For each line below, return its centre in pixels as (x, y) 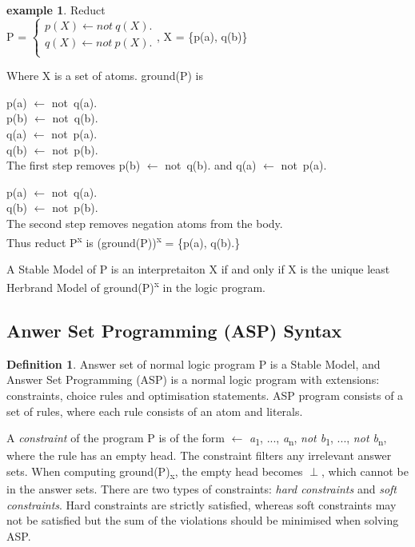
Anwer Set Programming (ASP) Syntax (174, 331)
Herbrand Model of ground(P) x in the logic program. (136, 286)
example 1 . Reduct (56, 10)
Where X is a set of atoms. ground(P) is (105, 76)
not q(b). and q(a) (211, 165)
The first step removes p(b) (74, 165)
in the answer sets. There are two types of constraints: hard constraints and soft (202, 489)
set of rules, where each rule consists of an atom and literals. (155, 411)
